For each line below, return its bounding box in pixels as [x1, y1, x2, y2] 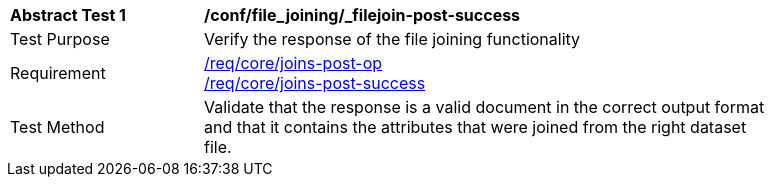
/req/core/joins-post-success [204, 73, 426, 93]
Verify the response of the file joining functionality [204, 29, 581, 49]
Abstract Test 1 [10, 5, 126, 25]
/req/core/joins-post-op [204, 53, 383, 73]
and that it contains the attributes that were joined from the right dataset [204, 117, 747, 137]
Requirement [10, 63, 106, 83]
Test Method [10, 117, 105, 137]
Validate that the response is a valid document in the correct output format [204, 97, 765, 117]
